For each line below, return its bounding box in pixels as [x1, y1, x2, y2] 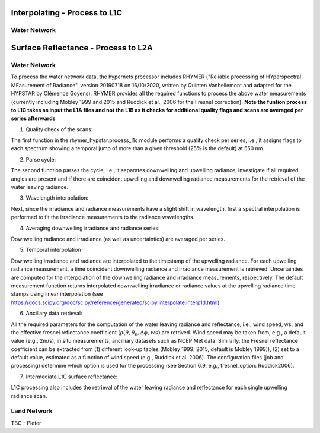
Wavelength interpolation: [25, 194, 89, 201]
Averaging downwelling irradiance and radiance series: [25, 225, 160, 232]
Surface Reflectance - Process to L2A [11, 43, 153, 53]
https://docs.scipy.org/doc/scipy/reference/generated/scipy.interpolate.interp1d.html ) [11, 299, 220, 306]
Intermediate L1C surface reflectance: [25, 373, 118, 380]
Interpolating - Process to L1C [11, 8, 123, 18]
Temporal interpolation [25, 246, 81, 254]
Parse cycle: [25, 156, 56, 163]
